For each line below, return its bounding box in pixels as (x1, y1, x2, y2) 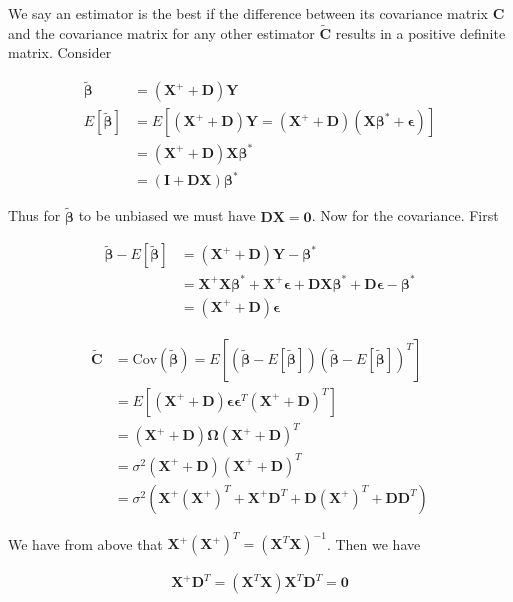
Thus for (8, 205, 61, 226)
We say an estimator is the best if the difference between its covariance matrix (8, 3, 488, 23)
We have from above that (8, 533, 163, 554)
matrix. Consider (8, 42, 112, 63)
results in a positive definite (335, 22, 506, 43)
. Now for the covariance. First (311, 205, 499, 226)
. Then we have (326, 533, 421, 554)
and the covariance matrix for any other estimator (8, 22, 315, 43)
